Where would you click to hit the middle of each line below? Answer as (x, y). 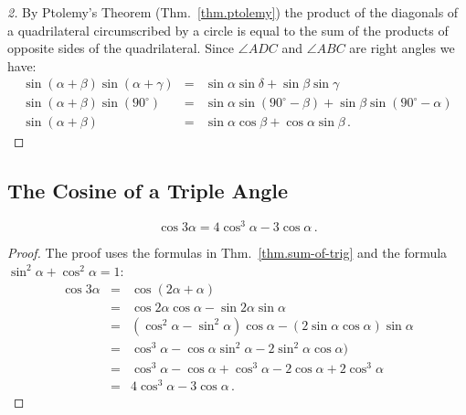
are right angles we (402, 48)
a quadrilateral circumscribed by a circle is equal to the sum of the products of (228, 30)
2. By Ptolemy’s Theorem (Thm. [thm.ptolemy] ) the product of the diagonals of (233, 12)
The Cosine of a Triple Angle (148, 191)
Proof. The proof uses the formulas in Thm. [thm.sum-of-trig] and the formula (228, 253)
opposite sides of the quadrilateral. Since (121, 48)
